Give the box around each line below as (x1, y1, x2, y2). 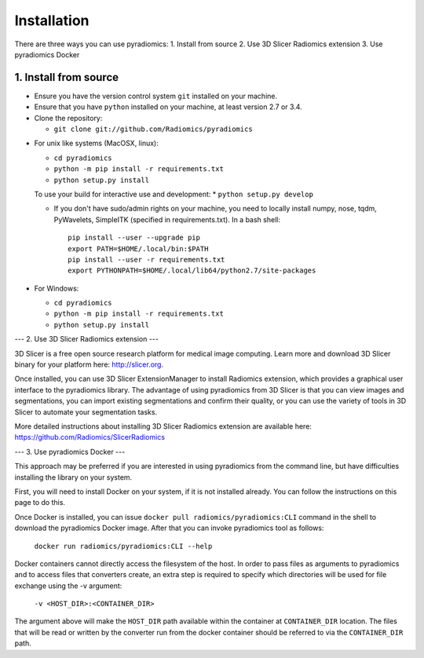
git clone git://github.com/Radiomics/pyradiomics (53, 125, 253, 133)
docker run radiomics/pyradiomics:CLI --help (34, 542, 213, 550)
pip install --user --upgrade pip (68, 233, 200, 243)
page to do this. (14, 498, 66, 507)
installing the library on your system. (14, 472, 133, 482)
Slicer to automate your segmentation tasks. (14, 407, 157, 416)
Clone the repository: (34, 113, 103, 122)
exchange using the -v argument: (14, 581, 122, 590)
